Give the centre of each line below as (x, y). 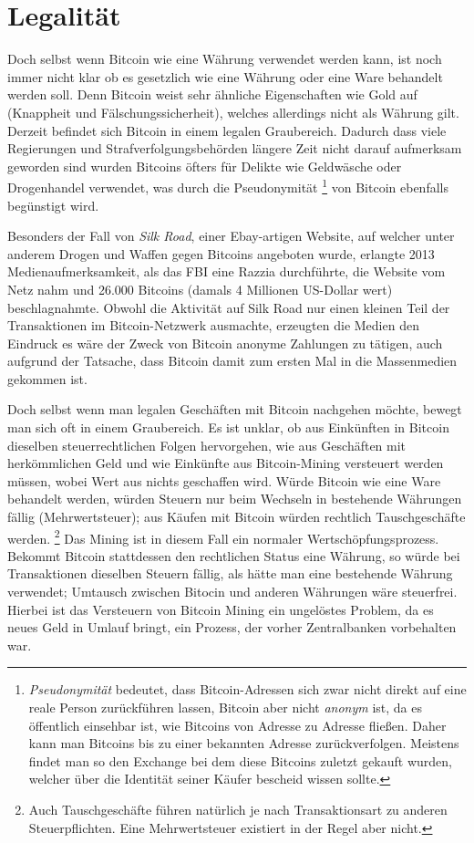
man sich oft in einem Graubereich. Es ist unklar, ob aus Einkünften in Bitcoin (228, 427)
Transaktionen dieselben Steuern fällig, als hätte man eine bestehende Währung (230, 573)
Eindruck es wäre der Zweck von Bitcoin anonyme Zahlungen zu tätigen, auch (225, 343)
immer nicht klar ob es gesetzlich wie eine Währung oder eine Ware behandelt (225, 76)
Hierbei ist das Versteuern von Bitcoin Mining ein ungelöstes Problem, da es (221, 609)
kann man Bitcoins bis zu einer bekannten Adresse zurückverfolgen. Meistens (244, 743)
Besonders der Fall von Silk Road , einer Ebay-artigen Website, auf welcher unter (231, 236)
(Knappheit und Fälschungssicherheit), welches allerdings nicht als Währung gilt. (233, 112)
